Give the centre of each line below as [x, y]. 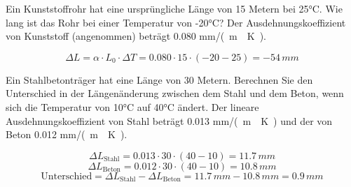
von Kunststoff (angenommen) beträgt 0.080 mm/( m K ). [136, 36]
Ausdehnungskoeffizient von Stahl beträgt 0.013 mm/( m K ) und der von [169, 120]
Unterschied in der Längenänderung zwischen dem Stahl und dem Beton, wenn [175, 93]
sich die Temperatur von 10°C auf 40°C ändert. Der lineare [132, 106]
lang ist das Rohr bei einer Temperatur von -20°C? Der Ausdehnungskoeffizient [176, 22]
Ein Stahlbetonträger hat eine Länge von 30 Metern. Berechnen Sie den [159, 79]
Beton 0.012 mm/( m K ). [67, 134]
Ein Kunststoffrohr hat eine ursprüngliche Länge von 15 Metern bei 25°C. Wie [174, 8]
